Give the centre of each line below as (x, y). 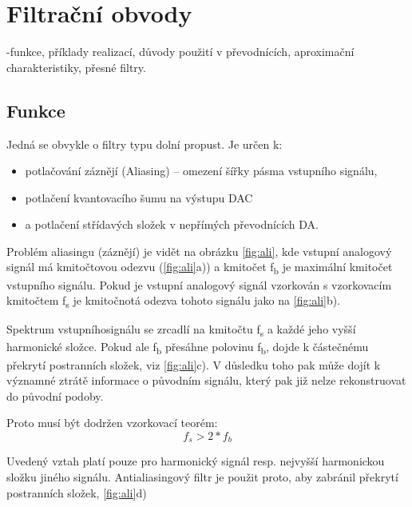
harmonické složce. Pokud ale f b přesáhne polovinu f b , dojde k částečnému (188, 348)
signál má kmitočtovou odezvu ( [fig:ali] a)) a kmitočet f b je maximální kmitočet (200, 268)
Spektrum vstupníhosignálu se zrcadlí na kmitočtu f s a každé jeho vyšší (181, 330)
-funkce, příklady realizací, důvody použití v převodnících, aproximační (180, 52)
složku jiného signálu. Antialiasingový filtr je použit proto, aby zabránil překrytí (202, 477)
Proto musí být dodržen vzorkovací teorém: (112, 423)
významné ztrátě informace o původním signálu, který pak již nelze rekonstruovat (206, 380)
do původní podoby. (55, 395)
